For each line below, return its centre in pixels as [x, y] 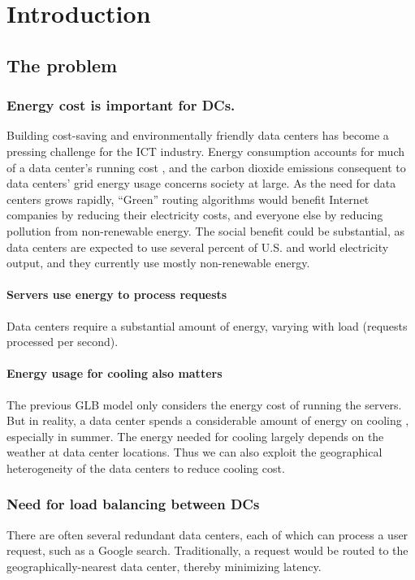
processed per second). [63, 342]
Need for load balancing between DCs [133, 504]
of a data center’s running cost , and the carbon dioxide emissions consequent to [206, 167]
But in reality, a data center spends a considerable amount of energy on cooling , [208, 420]
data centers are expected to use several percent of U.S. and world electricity [198, 247]
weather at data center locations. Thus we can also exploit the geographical [195, 452]
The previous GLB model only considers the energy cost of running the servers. [204, 404]
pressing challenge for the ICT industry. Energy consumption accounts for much [206, 151]
